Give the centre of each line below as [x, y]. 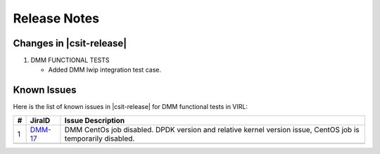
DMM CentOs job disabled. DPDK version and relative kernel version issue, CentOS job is [212, 129]
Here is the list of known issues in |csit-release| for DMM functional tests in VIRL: [130, 107]
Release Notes [56, 18]
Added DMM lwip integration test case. [105, 70]
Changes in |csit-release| [70, 43]
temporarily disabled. [100, 139]
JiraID [40, 120]
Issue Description [95, 120]
